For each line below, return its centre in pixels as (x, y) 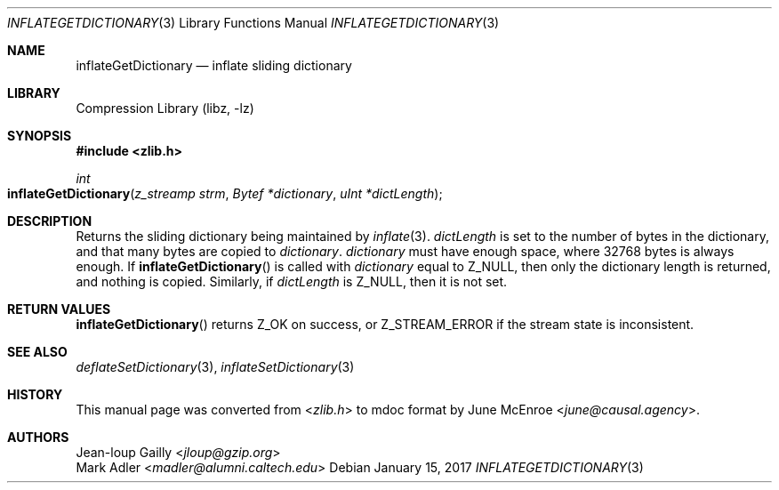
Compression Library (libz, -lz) (165, 108)
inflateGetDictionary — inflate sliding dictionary (214, 65)
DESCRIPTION (50, 221)
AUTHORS (38, 437)
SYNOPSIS (40, 136)
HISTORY (35, 394)
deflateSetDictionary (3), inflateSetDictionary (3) (215, 367)
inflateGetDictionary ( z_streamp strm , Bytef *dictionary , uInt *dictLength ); (225, 193)
